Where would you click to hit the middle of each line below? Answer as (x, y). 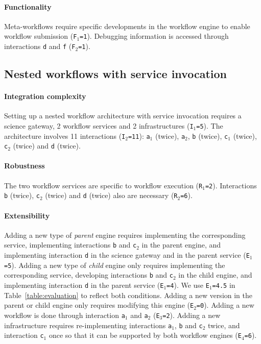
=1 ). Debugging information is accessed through (154, 36)
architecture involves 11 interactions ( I (65, 136)
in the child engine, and (215, 275)
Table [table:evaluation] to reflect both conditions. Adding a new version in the (128, 295)
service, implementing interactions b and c (70, 245)
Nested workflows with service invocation (115, 74)
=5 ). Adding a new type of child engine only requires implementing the (115, 265)
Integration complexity (45, 96)
